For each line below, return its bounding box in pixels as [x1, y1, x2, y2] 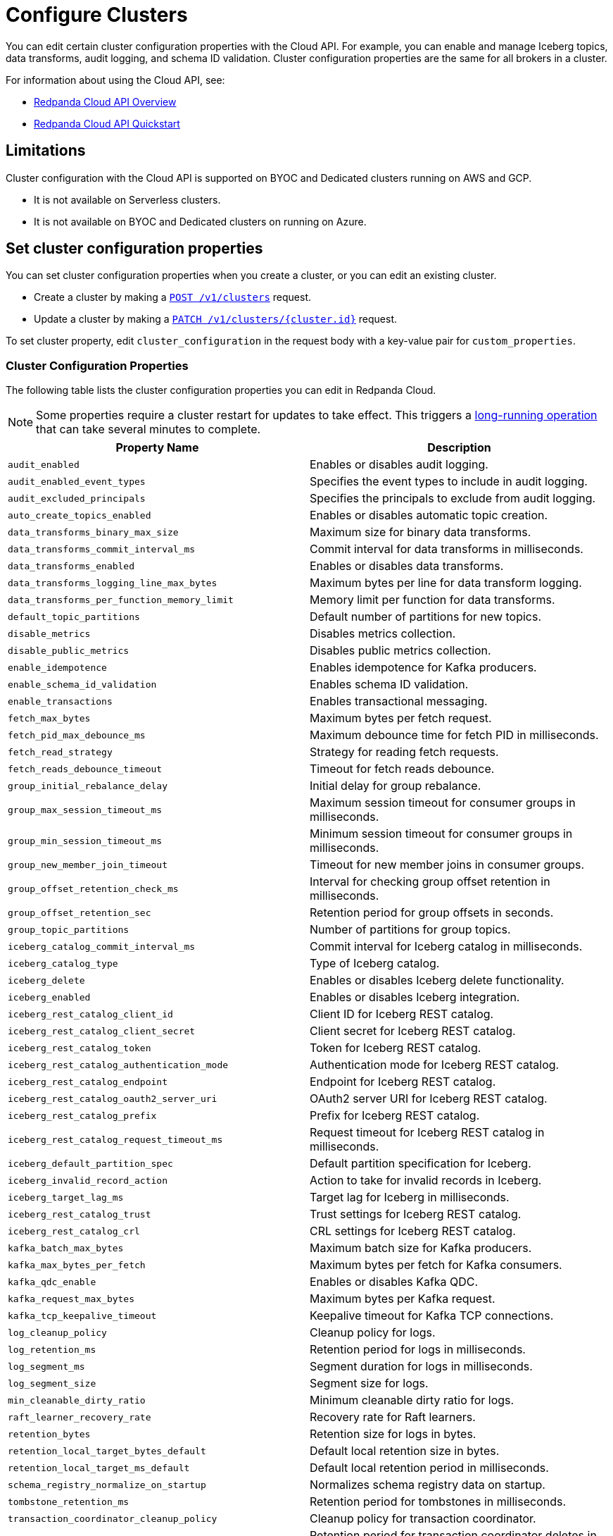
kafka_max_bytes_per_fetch [8, 1259, 146, 1270]
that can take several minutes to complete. [36, 422, 261, 437]
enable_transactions [8, 695, 113, 707]
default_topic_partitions [8, 611, 140, 622]
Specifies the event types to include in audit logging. [310, 474, 588, 489]
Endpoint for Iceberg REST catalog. [310, 1074, 496, 1089]
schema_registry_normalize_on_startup [8, 1479, 206, 1490]
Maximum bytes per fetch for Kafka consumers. [310, 1258, 562, 1272]
